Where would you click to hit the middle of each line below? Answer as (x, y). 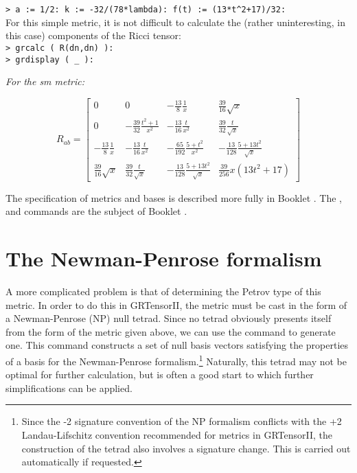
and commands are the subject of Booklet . (96, 211)
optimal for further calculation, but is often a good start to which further (160, 374)
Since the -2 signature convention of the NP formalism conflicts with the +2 (182, 421)
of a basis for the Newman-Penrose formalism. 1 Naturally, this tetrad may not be (176, 360)
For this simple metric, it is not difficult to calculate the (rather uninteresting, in (175, 22)
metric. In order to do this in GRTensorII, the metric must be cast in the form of (176, 304)
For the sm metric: (45, 81)
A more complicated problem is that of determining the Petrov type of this (163, 291)
